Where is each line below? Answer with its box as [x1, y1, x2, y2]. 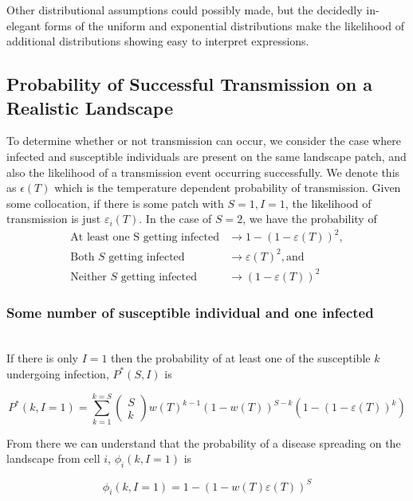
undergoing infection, [6, 365, 109, 382]
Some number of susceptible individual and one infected [6, 303, 374, 323]
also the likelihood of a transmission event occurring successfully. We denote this [6, 163, 400, 180]
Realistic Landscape [6, 95, 173, 119]
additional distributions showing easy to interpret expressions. [6, 33, 309, 49]
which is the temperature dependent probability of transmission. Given [54, 179, 401, 196]
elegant [6, 17, 41, 33]
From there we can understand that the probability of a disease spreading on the [6, 434, 401, 451]
